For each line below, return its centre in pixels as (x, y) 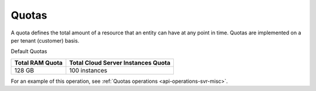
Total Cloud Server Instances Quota (120, 62)
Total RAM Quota (38, 62)
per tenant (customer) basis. (45, 40)
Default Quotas (29, 51)
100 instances (88, 70)
